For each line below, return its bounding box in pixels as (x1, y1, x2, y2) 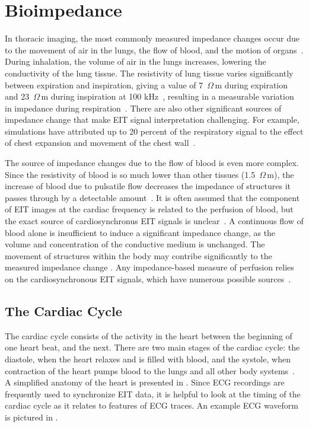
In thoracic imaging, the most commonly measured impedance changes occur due (5, 32, 300, 44)
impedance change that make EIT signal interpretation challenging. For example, (5, 113, 300, 126)
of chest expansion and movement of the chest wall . (5, 136, 196, 149)
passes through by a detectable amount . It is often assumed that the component (5, 191, 300, 203)
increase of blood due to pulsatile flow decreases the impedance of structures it (5, 180, 291, 192)
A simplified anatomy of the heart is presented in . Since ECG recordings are (5, 376, 285, 388)
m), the (267, 168, 294, 180)
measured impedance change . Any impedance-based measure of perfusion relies (5, 261, 294, 273)
